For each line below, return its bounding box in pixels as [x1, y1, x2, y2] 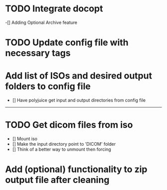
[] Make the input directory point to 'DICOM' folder [12, 141, 116, 147]
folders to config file [5, 81, 91, 92]
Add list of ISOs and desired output [5, 70, 153, 82]
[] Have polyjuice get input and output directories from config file [12, 97, 146, 103]
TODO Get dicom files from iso [5, 119, 133, 131]
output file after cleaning [5, 175, 110, 186]
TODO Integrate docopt [5, 3, 103, 14]
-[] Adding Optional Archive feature [5, 19, 78, 25]
